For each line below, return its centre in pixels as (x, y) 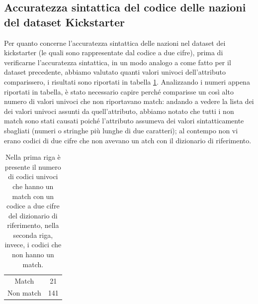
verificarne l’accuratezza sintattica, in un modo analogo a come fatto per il (118, 62)
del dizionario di (33, 215)
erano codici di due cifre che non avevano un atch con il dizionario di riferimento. (128, 140)
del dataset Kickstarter (64, 22)
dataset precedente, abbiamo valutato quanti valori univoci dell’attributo (115, 72)
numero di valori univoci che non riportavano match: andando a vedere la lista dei (129, 101)
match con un (33, 196)
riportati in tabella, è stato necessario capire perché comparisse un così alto (119, 91)
